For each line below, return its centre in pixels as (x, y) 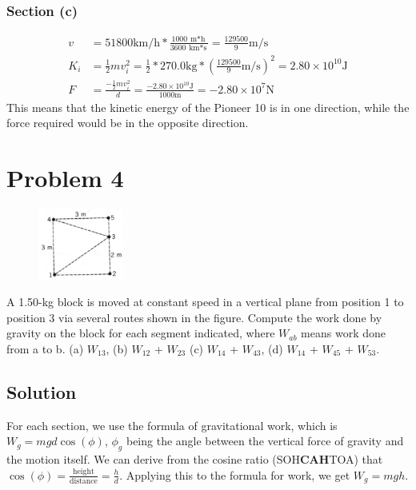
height (84, 472)
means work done (343, 333)
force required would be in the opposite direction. (128, 123)
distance (83, 481)
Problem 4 (65, 178)
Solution (42, 391)
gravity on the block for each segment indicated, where (141, 333)
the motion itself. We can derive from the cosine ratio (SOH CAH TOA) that (195, 459)
